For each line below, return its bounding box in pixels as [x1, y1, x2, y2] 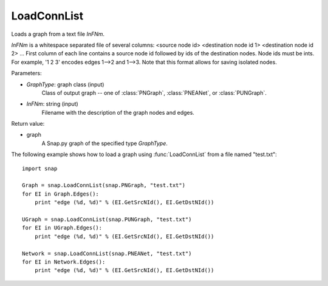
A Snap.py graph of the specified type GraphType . [41, 140, 168, 147]
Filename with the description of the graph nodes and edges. [41, 109, 194, 116]
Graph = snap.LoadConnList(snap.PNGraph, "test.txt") [22, 182, 185, 189]
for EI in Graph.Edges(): [22, 190, 100, 197]
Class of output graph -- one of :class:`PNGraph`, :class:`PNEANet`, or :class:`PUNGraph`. [41, 89, 267, 97]
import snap [22, 165, 58, 172]
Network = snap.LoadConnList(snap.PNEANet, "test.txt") [22, 250, 192, 257]
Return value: [11, 120, 45, 128]
